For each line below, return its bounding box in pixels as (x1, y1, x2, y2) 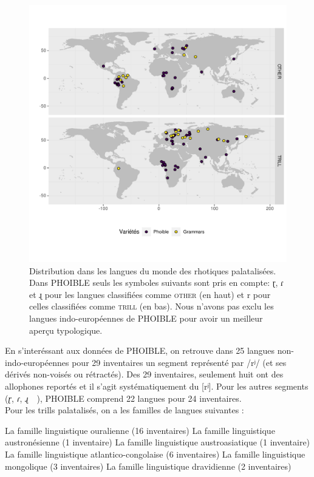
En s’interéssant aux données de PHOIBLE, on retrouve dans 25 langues (5, 344, 275, 357)
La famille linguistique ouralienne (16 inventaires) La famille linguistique (5, 424, 275, 436)
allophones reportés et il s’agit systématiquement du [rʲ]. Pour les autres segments (5, 379, 309, 392)
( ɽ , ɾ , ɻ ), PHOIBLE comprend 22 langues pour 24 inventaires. (5, 391, 242, 404)
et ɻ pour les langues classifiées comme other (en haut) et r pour (29, 288, 271, 300)
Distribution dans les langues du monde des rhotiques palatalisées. (29, 264, 276, 277)
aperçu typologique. (29, 323, 103, 336)
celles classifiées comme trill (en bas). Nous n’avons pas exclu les (29, 300, 274, 313)
